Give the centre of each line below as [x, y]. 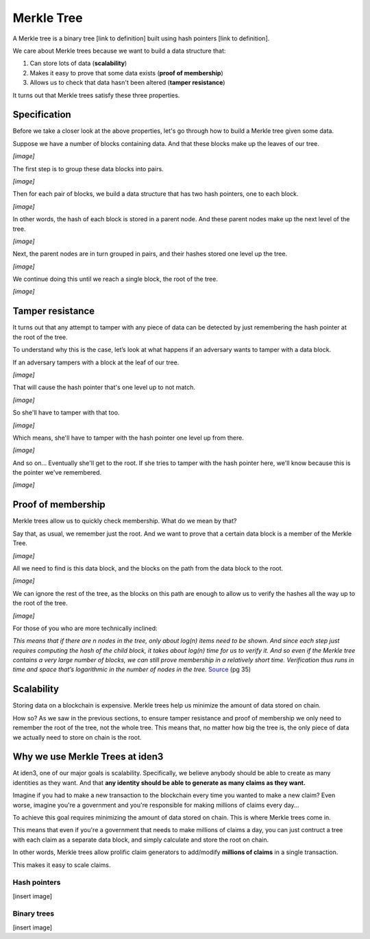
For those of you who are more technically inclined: [85, 628]
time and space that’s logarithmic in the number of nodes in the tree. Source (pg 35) [132, 669]
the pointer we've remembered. [57, 473]
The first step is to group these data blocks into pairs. [88, 168]
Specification [42, 115]
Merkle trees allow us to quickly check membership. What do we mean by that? [125, 521]
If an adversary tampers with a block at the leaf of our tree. [96, 362]
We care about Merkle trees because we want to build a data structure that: [119, 51]
